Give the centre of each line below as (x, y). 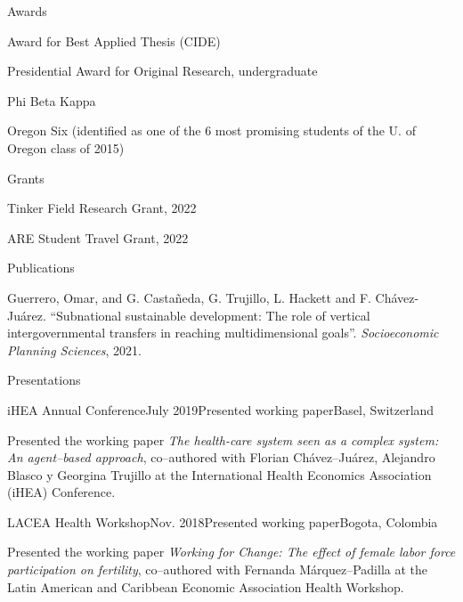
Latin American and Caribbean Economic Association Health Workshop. (206, 586)
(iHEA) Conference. (61, 492)
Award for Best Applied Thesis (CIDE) (114, 41)
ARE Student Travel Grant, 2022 (98, 237)
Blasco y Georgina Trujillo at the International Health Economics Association (219, 474)
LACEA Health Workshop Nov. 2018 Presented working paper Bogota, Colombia (223, 521)
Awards (27, 11)
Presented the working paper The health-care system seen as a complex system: (223, 439)
